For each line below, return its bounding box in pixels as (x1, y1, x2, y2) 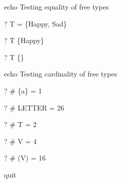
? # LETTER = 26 (4, 102, 64, 112)
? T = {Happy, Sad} (4, 18, 67, 28)
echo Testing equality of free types (4, 1, 109, 11)
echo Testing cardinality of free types (4, 68, 117, 79)
